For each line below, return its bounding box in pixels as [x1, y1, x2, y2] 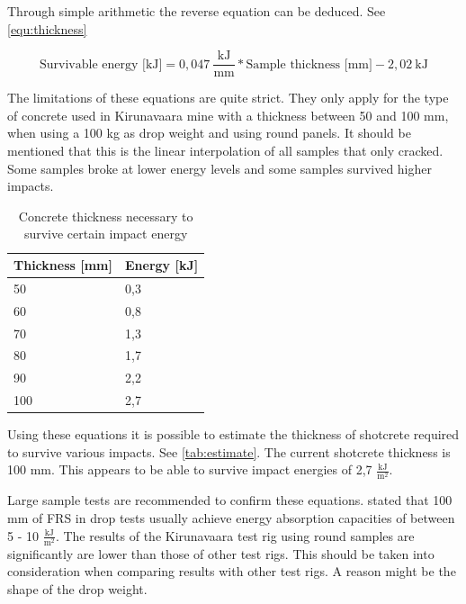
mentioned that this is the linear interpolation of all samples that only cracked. [7, 141, 444, 160]
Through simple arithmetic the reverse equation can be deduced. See [7, 2, 386, 20]
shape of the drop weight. [7, 580, 148, 598]
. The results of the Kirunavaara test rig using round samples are [55, 526, 415, 545]
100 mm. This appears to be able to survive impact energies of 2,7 [7, 460, 372, 479]
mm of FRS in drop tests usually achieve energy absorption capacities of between [7, 509, 455, 527]
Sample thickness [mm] [246, 58, 372, 71]
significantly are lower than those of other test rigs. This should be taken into [7, 544, 435, 563]
